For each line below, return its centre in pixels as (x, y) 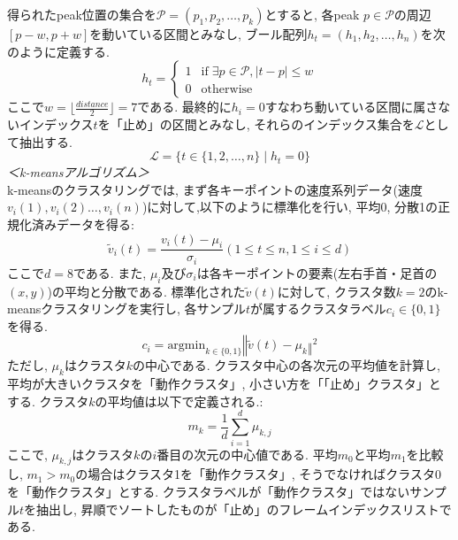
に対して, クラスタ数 (336, 291)
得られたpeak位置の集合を (82, 14)
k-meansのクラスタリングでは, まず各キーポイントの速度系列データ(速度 (215, 189)
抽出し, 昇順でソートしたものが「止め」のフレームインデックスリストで (244, 509)
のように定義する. (58, 51)
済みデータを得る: (83, 224)
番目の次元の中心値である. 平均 (247, 454)
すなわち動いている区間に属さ (351, 107)
